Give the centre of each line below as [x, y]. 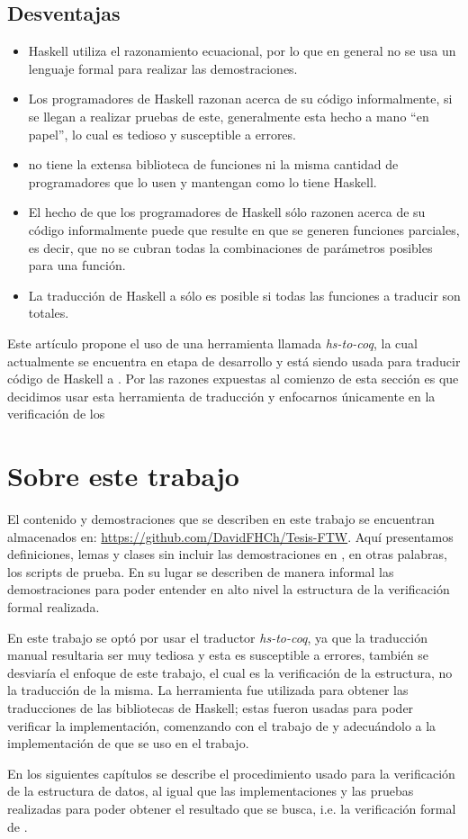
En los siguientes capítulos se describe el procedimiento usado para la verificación [231, 773]
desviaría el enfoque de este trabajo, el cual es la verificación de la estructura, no [230, 672]
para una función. [77, 265]
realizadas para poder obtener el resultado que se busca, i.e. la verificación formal [232, 808]
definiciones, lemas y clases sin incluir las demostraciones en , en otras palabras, [227, 554]
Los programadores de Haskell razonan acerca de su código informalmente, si [240, 99]
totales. [49, 313]
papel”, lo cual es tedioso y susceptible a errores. [162, 134]
